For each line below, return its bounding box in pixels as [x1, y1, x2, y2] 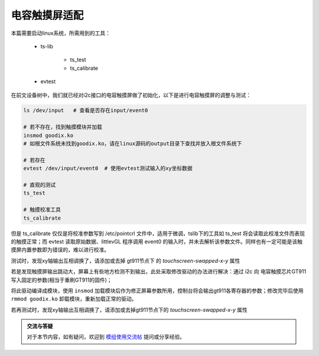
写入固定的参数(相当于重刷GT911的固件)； [11, 276, 112, 283]
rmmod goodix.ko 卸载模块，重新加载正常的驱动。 [11, 295, 137, 302]
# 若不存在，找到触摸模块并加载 [23, 124, 103, 130]
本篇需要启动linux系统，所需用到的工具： [11, 30, 110, 37]
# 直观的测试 [23, 182, 56, 188]
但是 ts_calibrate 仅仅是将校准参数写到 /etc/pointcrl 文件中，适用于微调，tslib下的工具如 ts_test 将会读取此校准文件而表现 [11, 230, 305, 237]
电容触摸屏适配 [11, 9, 84, 22]
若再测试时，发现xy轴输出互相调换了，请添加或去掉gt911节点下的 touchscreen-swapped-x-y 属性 [11, 306, 248, 313]
